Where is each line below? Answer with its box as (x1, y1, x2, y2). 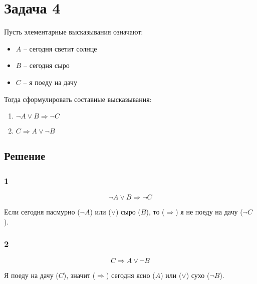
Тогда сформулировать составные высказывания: (4, 93, 152, 104)
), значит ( (63, 269, 96, 280)
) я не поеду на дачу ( (175, 206, 243, 217)
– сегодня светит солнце (23, 43, 97, 53)
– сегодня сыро (24, 60, 70, 70)
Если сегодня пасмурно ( (4, 206, 80, 217)
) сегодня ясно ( (106, 269, 155, 280)
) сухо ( (186, 269, 210, 280)
